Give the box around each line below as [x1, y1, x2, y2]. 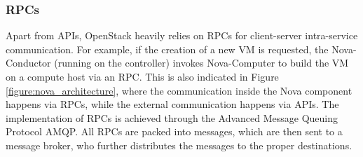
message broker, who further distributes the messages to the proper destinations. [6, 137, 352, 152]
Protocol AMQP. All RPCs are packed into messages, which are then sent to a [6, 124, 343, 139]
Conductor [6, 55, 51, 70]
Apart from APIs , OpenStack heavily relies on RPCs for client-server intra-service [6, 28, 358, 43]
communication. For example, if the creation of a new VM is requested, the [6, 41, 329, 56]
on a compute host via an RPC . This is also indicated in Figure [6, 69, 279, 83]
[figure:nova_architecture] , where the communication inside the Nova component [6, 83, 352, 97]
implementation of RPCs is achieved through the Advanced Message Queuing [6, 110, 338, 125]
